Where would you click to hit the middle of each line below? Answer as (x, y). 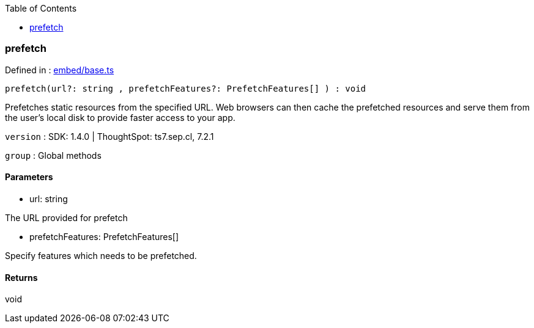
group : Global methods (53, 155)
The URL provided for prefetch (66, 217)
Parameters (29, 177)
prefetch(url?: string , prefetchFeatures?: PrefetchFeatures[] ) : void (186, 88)
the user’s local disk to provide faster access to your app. (120, 117)
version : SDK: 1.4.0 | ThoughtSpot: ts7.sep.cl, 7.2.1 (109, 136)
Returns (21, 277)
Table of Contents (41, 8)
